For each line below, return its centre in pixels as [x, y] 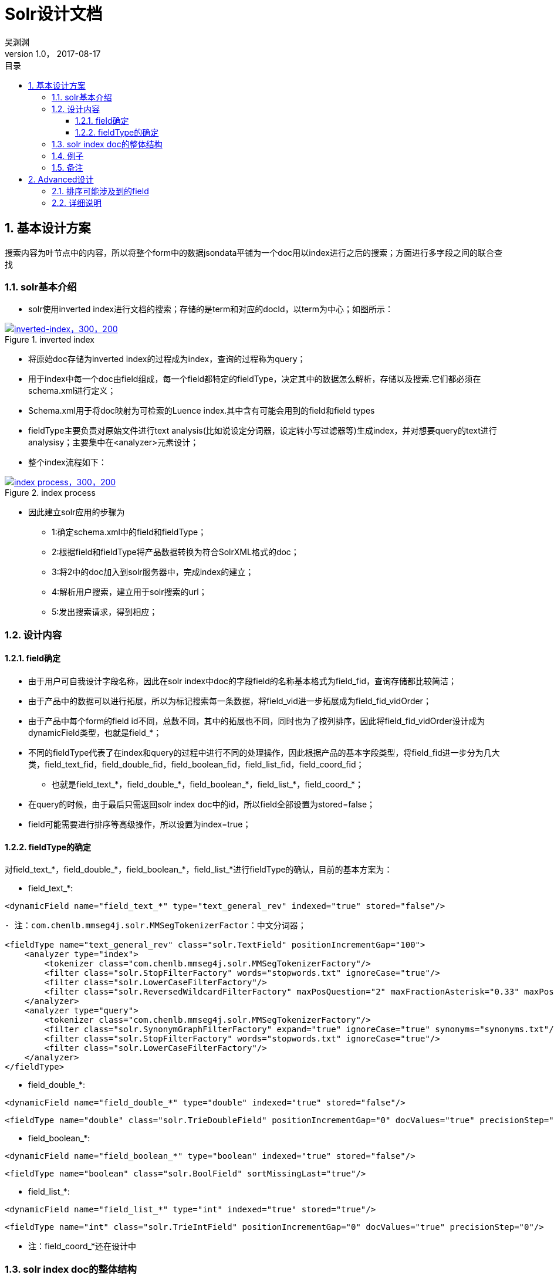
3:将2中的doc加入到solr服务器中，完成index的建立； [153, 572]
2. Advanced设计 [61, 179]
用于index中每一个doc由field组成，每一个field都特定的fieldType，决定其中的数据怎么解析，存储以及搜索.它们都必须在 [255, 379]
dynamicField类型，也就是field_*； [95, 732]
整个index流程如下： [67, 462]
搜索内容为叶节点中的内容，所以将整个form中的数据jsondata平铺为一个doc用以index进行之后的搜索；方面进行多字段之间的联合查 [254, 252]
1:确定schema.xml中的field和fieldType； [129, 532]
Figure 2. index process [50, 493]
